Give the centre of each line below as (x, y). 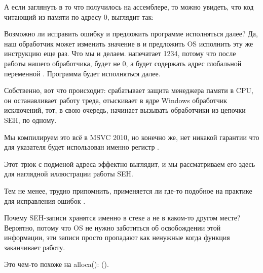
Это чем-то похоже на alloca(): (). (57, 264)
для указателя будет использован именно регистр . (82, 147)
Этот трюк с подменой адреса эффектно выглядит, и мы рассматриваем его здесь (130, 164)
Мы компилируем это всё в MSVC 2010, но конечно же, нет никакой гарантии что (132, 137)
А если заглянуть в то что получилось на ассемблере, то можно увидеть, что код (129, 7)
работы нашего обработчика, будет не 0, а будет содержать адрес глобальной (123, 63)
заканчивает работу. (35, 247)
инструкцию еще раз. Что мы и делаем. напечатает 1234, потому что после (120, 53)
